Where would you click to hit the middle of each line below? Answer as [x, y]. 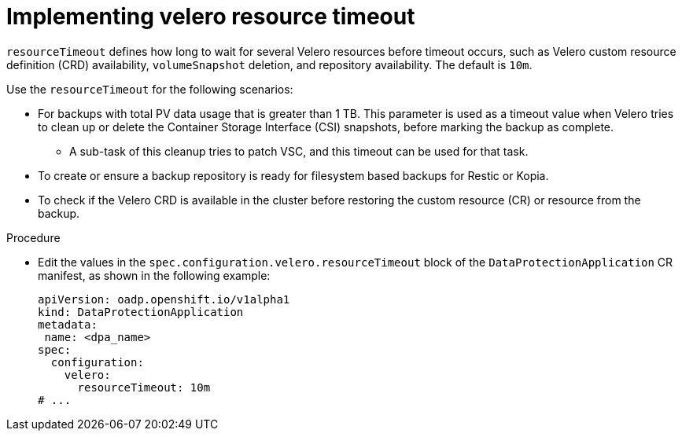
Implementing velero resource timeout [211, 17]
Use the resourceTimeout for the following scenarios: [150, 89]
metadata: [68, 324]
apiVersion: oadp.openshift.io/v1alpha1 [164, 299]
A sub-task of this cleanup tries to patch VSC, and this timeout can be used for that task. [299, 151]
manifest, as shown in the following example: [154, 275]
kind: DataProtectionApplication [141, 312]
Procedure [33, 237]
